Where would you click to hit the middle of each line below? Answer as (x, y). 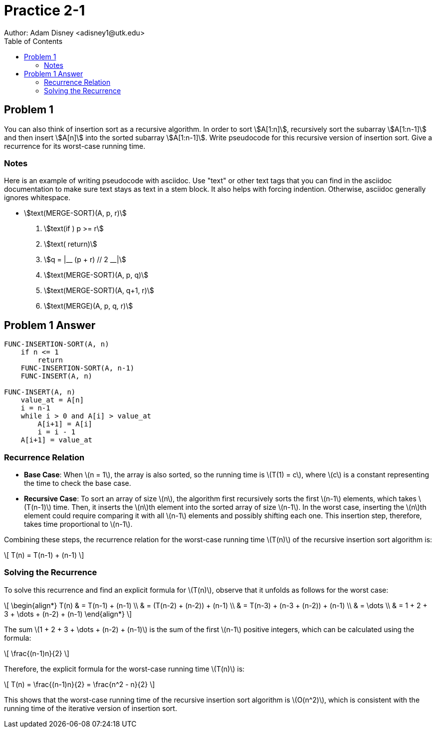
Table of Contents (33, 41)
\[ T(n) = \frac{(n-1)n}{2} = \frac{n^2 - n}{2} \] (80, 684)
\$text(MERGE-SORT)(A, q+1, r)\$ (99, 291)
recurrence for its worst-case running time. (75, 146)
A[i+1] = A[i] (65, 424)
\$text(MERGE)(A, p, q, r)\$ (89, 306)
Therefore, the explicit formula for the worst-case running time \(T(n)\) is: (124, 669)
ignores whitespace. (37, 198)
